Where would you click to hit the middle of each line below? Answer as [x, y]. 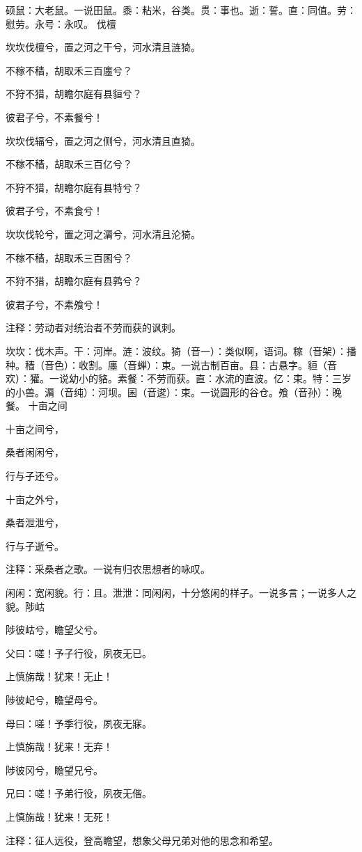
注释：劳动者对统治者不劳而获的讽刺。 [93, 328]
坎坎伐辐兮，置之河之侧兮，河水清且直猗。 [103, 140]
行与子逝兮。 [35, 545]
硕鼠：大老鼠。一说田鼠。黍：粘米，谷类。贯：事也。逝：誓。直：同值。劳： [181, 10]
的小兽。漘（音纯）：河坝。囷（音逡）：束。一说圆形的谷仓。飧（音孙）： [169, 392]
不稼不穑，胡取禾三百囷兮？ [69, 257]
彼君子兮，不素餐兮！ [54, 117]
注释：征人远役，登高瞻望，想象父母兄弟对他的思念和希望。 [142, 840]
